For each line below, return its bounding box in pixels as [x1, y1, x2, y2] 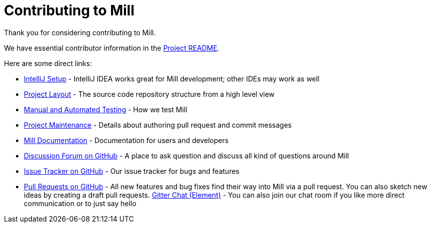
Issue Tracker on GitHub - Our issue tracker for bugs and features [24, 166, 239, 175]
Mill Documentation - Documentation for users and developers [24, 136, 229, 145]
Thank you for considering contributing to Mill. [4, 28, 156, 37]
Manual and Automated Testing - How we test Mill [24, 105, 188, 114]
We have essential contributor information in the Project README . [4, 43, 219, 52]
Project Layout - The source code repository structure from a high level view [24, 89, 275, 98]
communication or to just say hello [24, 199, 136, 208]
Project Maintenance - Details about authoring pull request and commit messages [24, 120, 292, 129]
